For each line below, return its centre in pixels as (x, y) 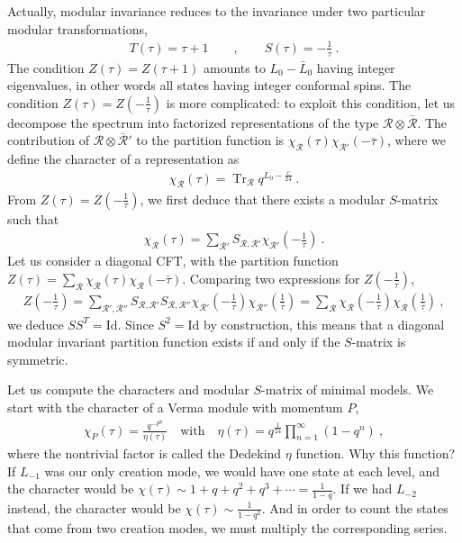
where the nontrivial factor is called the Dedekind (145, 452)
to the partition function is (210, 140)
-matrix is (379, 342)
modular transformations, (77, 28)
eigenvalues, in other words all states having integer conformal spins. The (209, 85)
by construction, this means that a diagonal (324, 324)
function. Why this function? (376, 452)
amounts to (234, 67)
